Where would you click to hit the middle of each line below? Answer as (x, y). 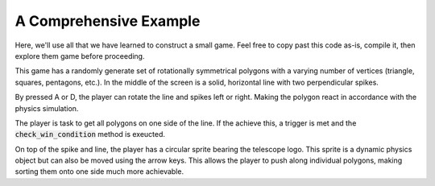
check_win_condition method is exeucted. (90, 134)
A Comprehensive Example (108, 21)
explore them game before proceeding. (80, 56)
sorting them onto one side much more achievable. (99, 172)
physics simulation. (47, 108)
